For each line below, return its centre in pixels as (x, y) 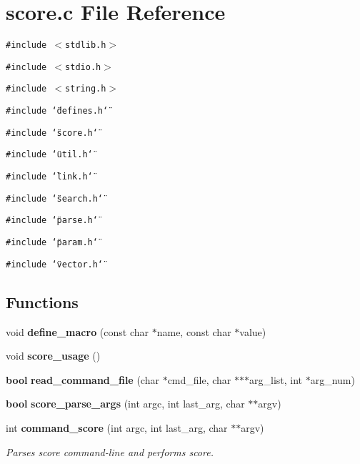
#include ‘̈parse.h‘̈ (52, 221)
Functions (42, 301)
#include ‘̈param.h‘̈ (52, 243)
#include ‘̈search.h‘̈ (55, 198)
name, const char (194, 331)
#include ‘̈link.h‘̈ (49, 177)
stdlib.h (86, 45)
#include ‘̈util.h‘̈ (49, 155)
